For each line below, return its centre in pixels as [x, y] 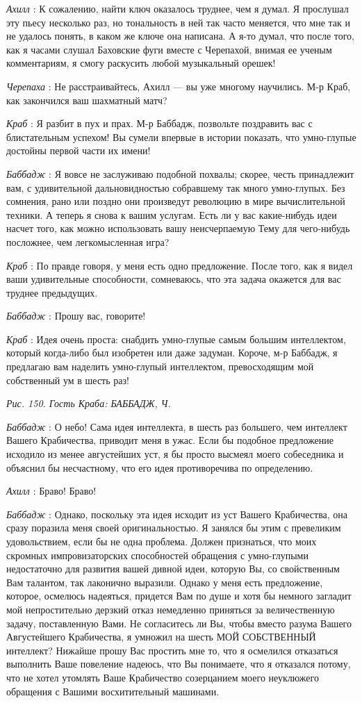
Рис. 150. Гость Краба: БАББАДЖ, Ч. [89, 403]
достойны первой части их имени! [79, 150]
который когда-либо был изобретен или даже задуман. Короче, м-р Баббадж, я [172, 353]
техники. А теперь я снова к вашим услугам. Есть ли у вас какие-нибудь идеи [172, 214]
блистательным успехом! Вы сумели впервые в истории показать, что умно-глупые [181, 137]
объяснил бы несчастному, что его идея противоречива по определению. [160, 467]
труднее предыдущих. [52, 292]
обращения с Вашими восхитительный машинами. [113, 691]
